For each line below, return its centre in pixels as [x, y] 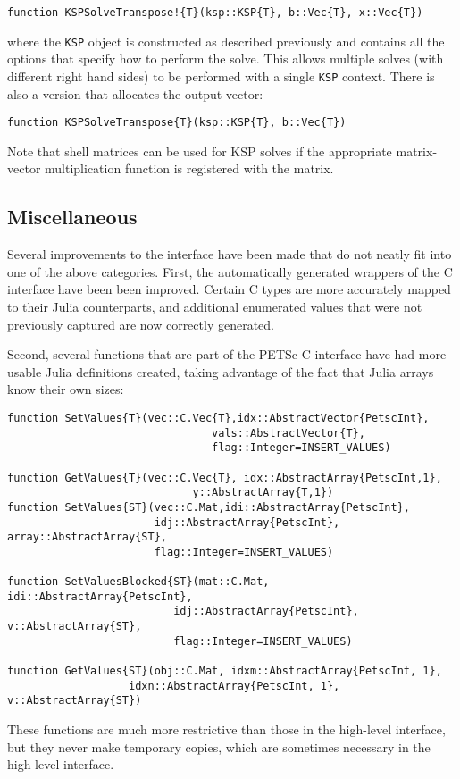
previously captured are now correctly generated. [141, 324]
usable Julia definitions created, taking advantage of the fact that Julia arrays [221, 371]
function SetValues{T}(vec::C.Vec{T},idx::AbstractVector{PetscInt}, [218, 418]
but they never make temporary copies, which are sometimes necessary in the [219, 746]
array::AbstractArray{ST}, [87, 537]
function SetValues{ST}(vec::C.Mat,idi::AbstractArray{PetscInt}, [209, 507]
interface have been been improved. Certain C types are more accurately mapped [229, 289]
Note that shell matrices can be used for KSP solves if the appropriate [200, 151]
